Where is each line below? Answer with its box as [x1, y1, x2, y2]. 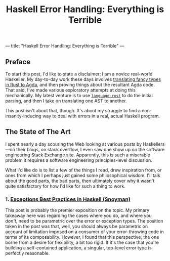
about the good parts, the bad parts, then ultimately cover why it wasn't [5, 178, 155, 184]
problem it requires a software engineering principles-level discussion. [5, 157, 153, 163]
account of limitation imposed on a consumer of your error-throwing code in [5, 229, 164, 235]
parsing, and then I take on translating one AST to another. [5, 98, 127, 104]
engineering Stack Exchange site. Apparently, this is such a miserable [5, 152, 150, 158]
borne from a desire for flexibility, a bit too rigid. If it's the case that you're [5, 239, 159, 246]
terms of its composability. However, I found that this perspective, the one [5, 234, 159, 240]
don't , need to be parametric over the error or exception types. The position [5, 218, 163, 224]
